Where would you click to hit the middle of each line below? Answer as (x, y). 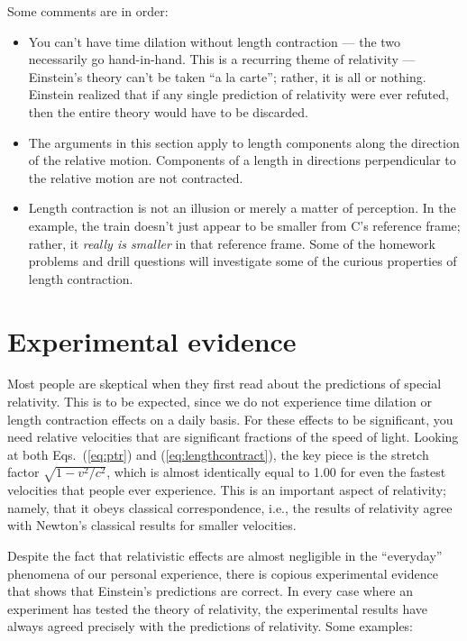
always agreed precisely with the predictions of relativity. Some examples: (211, 626)
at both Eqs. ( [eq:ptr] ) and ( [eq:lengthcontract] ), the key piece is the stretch (218, 454)
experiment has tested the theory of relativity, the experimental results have (217, 608)
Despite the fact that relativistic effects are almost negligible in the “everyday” (225, 555)
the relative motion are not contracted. (136, 177)
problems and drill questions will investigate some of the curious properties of (243, 261)
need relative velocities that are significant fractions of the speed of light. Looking (233, 437)
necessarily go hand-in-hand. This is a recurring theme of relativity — (222, 59)
